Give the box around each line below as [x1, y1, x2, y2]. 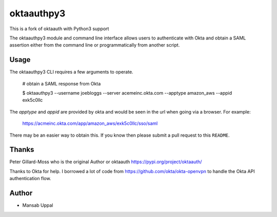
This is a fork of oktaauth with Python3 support [9, 26, 109, 32]
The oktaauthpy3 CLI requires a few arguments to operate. [9, 69, 133, 75]
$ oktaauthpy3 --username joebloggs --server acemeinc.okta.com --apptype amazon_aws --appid [22, 90, 232, 96]
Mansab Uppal [22, 202, 53, 208]
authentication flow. [9, 176, 51, 182]
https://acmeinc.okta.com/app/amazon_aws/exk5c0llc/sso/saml [22, 120, 158, 126]
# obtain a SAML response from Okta [22, 80, 101, 86]
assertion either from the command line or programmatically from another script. [9, 42, 180, 48]
